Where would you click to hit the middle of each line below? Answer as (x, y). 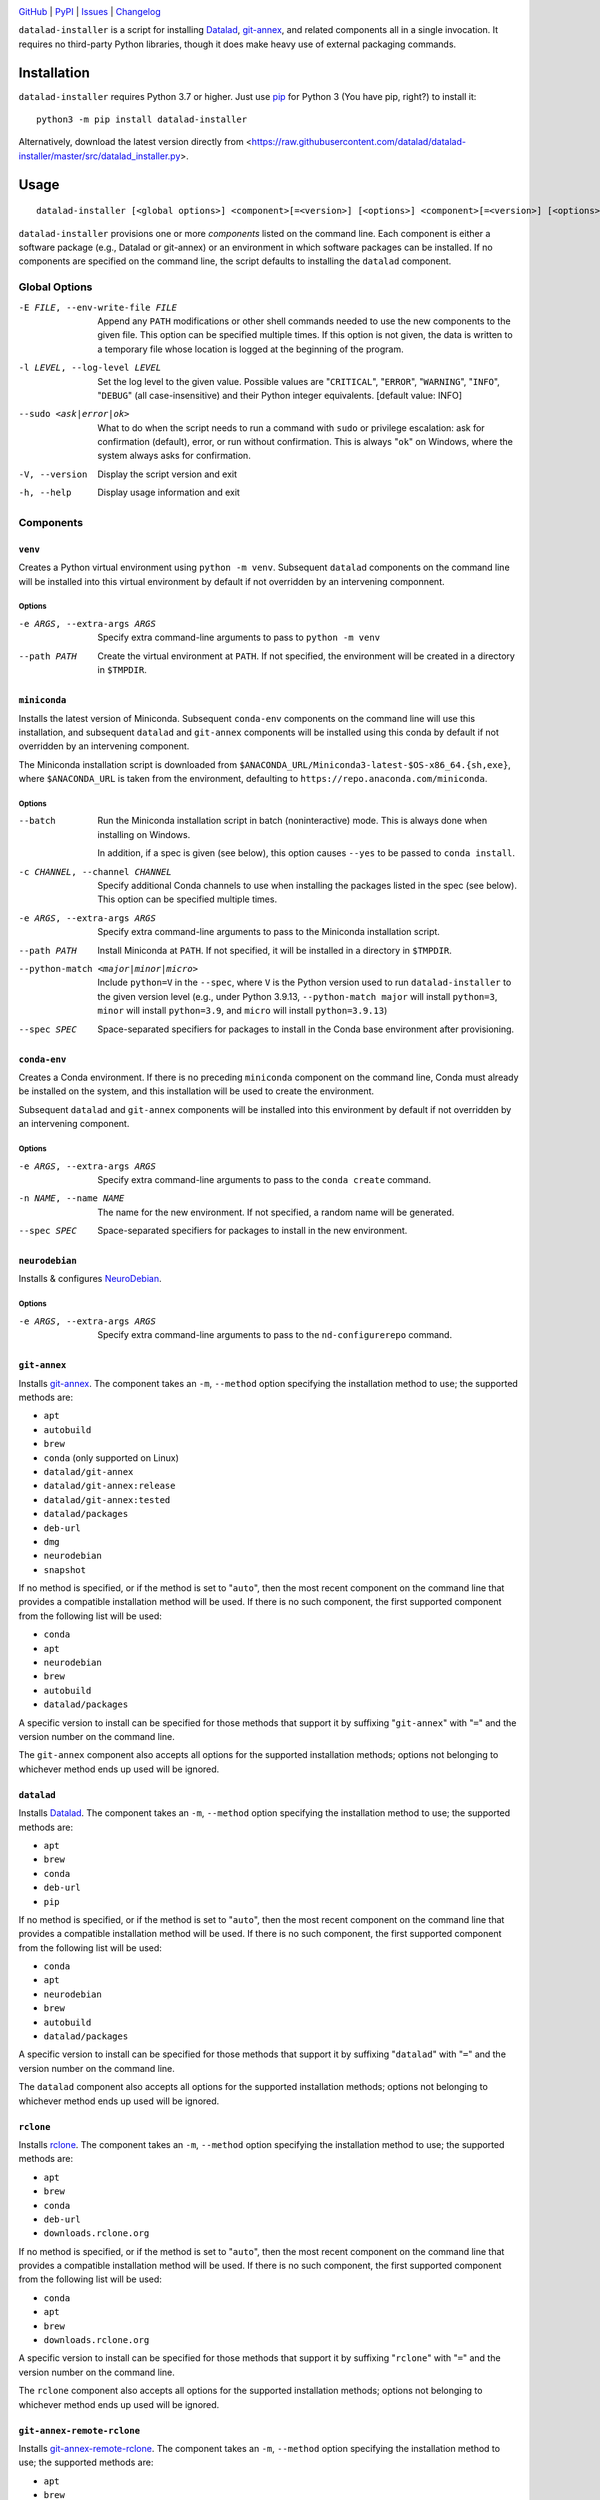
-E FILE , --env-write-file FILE (97, 307)
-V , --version (53, 474)
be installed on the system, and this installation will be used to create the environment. (196, 1091)
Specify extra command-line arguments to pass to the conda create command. (264, 1179)
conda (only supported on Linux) (111, 1457)
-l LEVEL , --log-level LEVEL (90, 368)
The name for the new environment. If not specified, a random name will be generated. (276, 1212)
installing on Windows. (144, 834)
